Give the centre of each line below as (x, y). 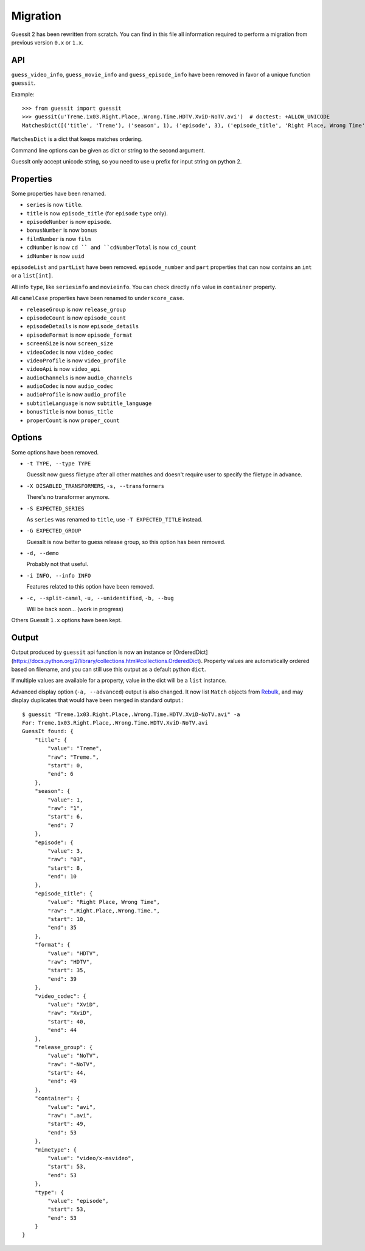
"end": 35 (62, 928)
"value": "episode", (78, 1201)
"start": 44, (67, 1073)
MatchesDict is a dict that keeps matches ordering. (77, 139)
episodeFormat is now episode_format (80, 335)
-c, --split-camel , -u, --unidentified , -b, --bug (100, 598)
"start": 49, (67, 1124)
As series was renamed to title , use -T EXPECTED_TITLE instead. (115, 519)
